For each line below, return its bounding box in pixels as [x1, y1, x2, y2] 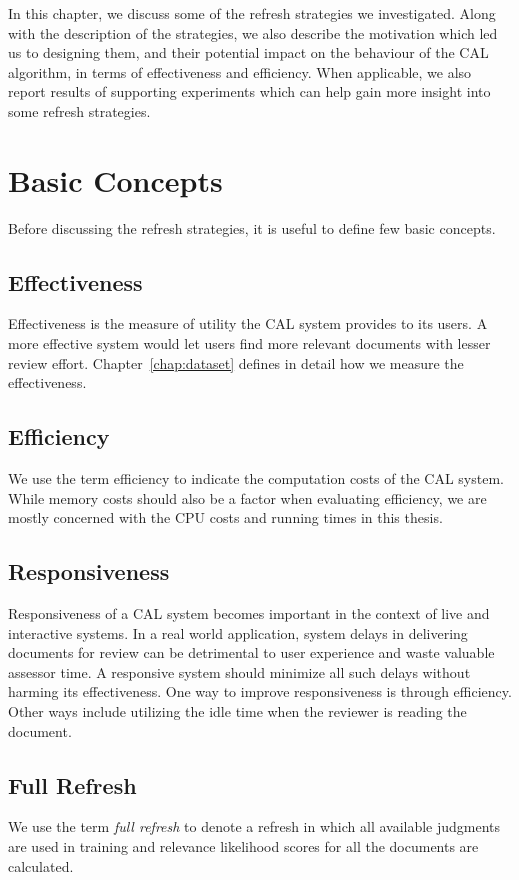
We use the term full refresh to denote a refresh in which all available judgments [8, 816, 501, 837]
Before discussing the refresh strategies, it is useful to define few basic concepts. [8, 217, 496, 238]
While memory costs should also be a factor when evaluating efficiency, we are [8, 487, 487, 508]
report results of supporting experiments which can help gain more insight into [8, 81, 491, 102]
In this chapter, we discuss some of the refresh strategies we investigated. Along [8, 3, 496, 23]
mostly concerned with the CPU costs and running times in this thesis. [8, 507, 443, 528]
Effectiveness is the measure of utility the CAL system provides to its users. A [8, 313, 488, 334]
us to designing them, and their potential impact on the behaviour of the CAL [8, 42, 489, 63]
